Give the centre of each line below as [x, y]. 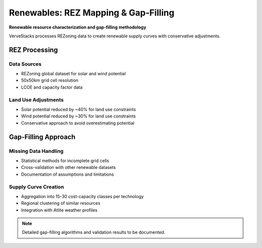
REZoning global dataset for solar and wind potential [74, 74]
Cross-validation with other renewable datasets [68, 167]
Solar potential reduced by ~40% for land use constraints [78, 110]
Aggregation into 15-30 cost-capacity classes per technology [82, 196]
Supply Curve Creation [36, 187]
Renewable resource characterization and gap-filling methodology [78, 27]
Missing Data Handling [36, 151]
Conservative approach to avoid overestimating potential [78, 123]
